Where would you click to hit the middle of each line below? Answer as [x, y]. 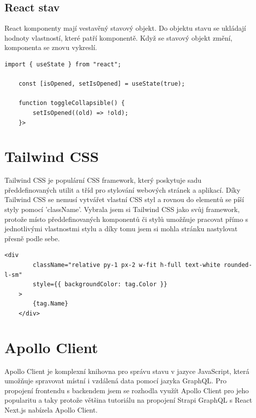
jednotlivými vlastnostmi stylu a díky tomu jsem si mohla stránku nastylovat [121, 229]
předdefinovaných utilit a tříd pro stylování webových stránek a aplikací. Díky [123, 189]
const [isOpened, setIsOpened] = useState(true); [102, 84]
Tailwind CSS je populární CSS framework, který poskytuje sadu [103, 180]
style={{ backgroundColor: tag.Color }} [100, 285]
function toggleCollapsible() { [72, 103]
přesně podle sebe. [32, 238]
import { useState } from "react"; [63, 64]
